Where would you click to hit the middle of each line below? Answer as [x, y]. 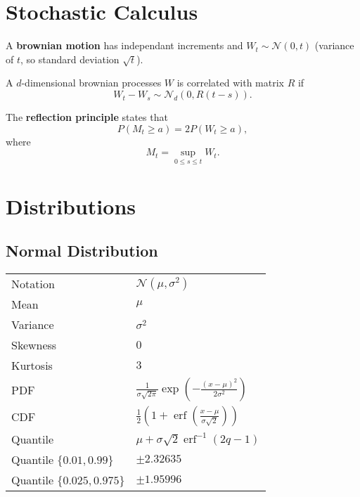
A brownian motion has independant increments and [124, 45]
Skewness [34, 345]
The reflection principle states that [87, 117]
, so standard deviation [70, 59]
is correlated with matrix [230, 83]
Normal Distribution [82, 251]
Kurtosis [32, 366]
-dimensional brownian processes [91, 83]
